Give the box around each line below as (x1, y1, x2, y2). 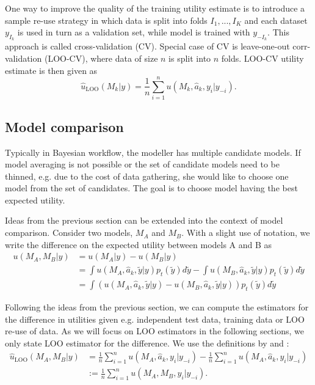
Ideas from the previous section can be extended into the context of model (5, 214, 283, 227)
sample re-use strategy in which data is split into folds (5, 13, 208, 26)
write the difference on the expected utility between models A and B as (5, 238, 272, 251)
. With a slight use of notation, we (181, 226, 310, 239)
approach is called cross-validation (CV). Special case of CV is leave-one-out (5, 40, 290, 53)
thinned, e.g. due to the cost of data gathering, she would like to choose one (5, 169, 289, 182)
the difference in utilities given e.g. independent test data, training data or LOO (5, 312, 305, 325)
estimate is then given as (5, 64, 98, 76)
